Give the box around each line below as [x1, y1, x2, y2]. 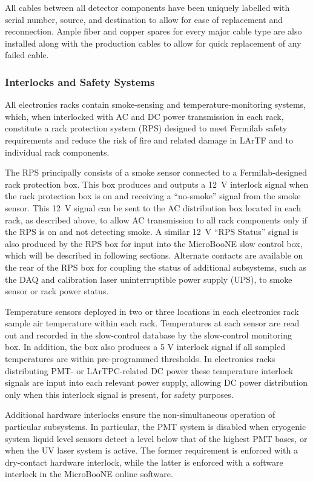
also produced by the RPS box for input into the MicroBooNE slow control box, [5, 237, 303, 249]
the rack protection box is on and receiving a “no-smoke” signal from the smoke [5, 190, 301, 202]
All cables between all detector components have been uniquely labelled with [5, 1, 290, 13]
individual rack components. [5, 145, 110, 158]
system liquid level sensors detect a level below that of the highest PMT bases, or [5, 432, 308, 444]
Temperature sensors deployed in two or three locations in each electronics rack [5, 305, 299, 317]
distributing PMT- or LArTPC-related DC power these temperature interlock [5, 364, 294, 377]
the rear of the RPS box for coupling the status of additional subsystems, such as [5, 260, 307, 273]
